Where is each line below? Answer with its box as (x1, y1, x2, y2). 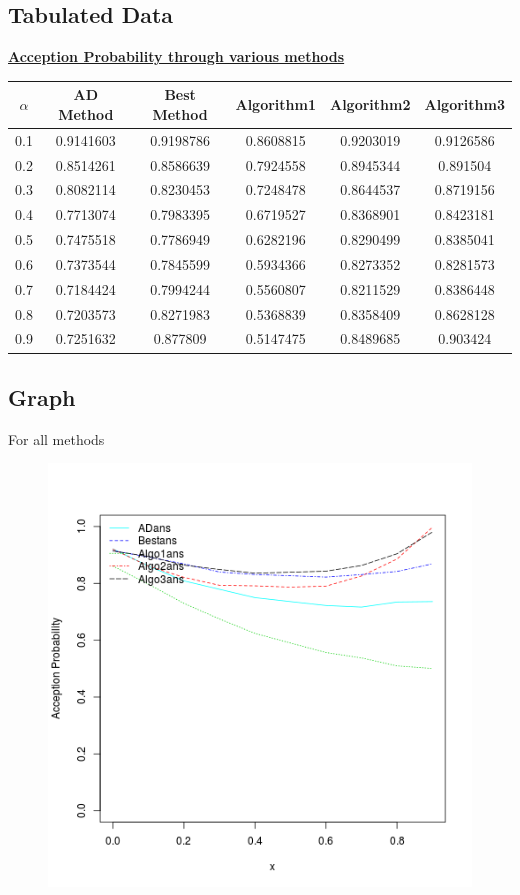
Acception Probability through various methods (8, 46, 345, 67)
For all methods (8, 428, 105, 449)
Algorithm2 (329, 94, 411, 115)
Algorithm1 (235, 94, 316, 115)
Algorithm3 (424, 94, 505, 115)
